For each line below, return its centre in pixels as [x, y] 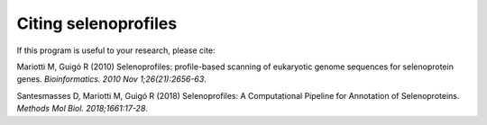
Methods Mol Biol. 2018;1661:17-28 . [83, 109]
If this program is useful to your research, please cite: [116, 50]
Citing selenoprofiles [97, 23]
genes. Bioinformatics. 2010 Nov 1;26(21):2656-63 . [111, 79]
